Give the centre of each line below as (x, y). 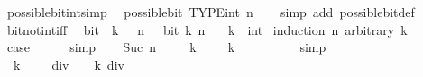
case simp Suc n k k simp (166, 47)
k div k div (69, 64)
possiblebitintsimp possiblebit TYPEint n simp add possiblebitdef (211, 12)
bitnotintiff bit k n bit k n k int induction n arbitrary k (207, 29)
